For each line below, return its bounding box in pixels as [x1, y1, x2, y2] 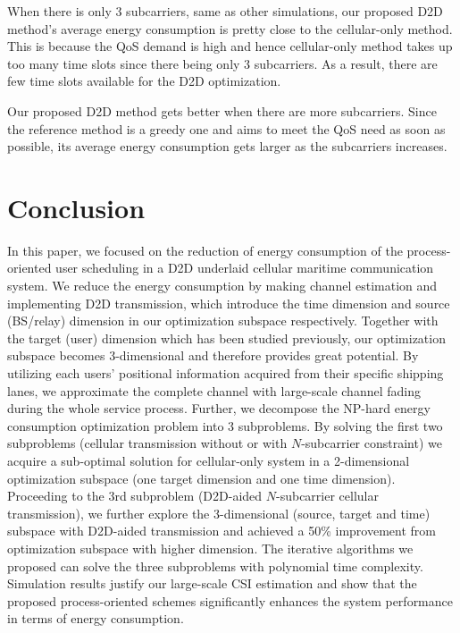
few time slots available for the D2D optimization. [7, 72, 281, 90]
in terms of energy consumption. [7, 609, 184, 628]
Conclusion [7, 189, 146, 225]
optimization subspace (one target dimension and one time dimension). [7, 468, 396, 487]
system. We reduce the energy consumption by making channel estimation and [7, 276, 438, 295]
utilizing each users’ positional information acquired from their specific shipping [7, 364, 444, 383]
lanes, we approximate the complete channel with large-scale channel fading [7, 381, 421, 400]
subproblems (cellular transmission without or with [7, 434, 288, 452]
